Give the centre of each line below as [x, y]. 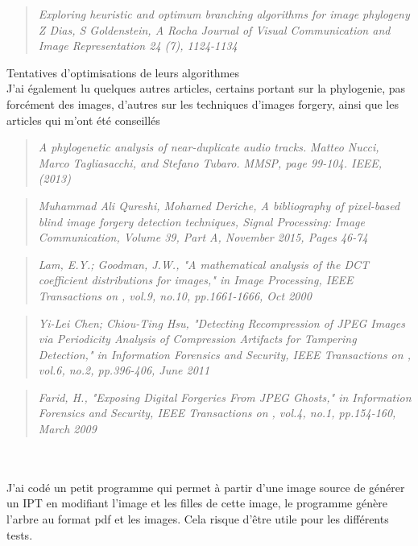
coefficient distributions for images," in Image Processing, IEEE [196, 280]
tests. [20, 534]
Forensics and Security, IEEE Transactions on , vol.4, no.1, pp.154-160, [217, 413]
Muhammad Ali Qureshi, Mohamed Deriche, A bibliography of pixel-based [219, 205]
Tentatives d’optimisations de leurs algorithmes [123, 72]
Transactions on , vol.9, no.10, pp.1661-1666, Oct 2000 [175, 295]
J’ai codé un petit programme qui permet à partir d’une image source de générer [206, 487]
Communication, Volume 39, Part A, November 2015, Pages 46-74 [203, 237]
